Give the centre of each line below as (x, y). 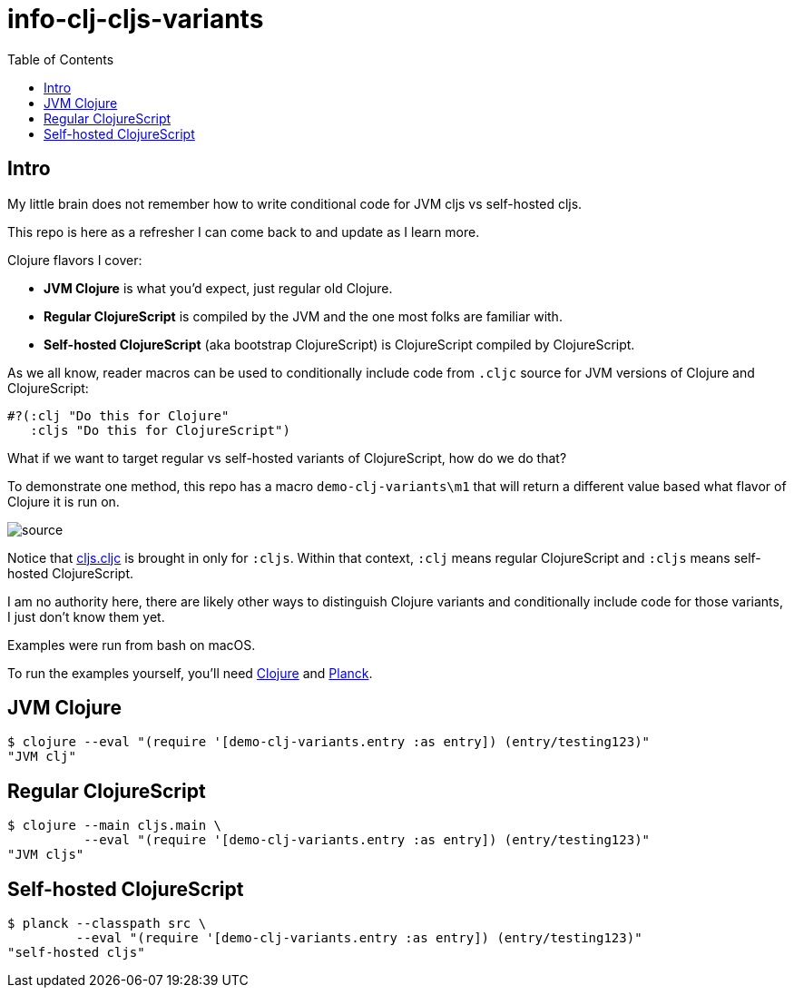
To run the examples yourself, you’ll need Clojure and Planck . (190, 673)
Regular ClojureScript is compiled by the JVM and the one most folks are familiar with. (303, 316)
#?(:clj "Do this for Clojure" (118, 415)
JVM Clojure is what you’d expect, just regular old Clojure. (218, 288)
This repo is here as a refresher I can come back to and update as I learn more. (244, 232)
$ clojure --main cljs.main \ (115, 826)
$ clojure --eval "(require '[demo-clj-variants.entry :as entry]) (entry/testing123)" (329, 742)
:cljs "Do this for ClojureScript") (160, 430)
